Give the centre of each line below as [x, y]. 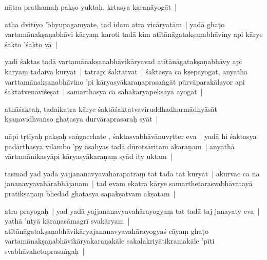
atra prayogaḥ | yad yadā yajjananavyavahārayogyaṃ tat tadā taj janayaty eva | [132, 211]
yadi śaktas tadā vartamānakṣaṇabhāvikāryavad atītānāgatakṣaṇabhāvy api [123, 61]
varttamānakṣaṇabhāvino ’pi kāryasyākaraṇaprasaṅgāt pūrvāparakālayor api [125, 81]
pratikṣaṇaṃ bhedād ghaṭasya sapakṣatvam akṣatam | [90, 193]
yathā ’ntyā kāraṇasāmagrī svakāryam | [67, 221]
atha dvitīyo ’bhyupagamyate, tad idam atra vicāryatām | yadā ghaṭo [115, 24]
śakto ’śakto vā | [31, 44]
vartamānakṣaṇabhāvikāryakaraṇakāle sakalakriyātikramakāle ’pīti [110, 241]
